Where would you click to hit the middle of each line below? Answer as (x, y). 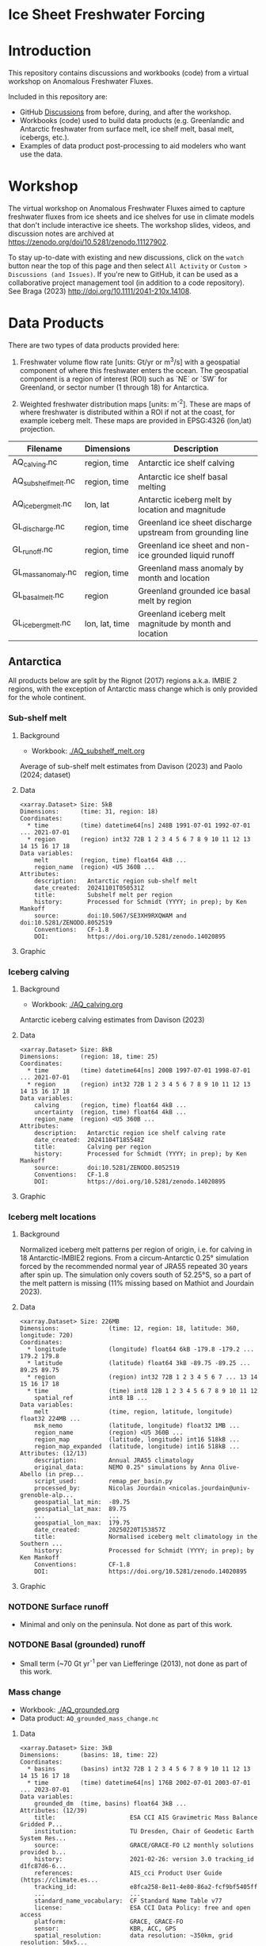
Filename (44, 448)
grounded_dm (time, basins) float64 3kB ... (111, 1803)
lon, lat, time (107, 623)
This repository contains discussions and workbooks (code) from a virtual (129, 73)
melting (152, 486)
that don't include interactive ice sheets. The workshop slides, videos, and (129, 225)
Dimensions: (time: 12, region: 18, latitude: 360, (129, 1329)
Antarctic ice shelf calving (186, 463)
